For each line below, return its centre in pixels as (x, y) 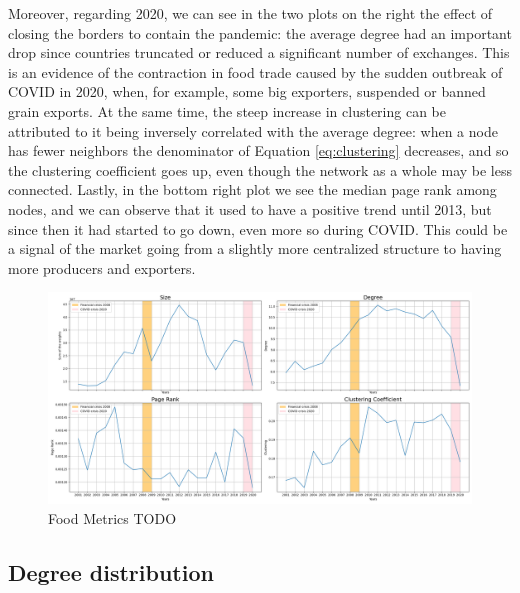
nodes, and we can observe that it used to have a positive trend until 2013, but (250, 208)
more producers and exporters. (102, 267)
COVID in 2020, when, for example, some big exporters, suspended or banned (247, 91)
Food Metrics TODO (112, 517)
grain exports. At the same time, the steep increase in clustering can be (227, 110)
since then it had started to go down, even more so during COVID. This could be (258, 228)
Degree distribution (111, 571)
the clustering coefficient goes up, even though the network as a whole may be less (260, 169)
